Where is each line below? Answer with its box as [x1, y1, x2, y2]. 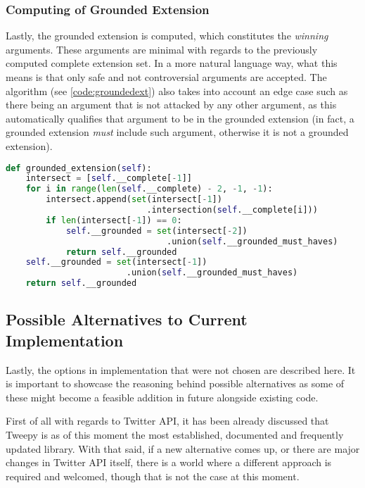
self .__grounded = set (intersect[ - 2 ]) [65, 225, 248, 236]
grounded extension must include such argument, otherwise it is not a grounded [6, 125, 349, 139]
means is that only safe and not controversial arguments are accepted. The [6, 70, 327, 84]
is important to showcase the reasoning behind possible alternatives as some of [6, 376, 345, 391]
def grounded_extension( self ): [6, 163, 152, 173]
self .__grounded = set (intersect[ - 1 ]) [25, 257, 207, 268]
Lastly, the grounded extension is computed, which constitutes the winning [6, 28, 328, 43]
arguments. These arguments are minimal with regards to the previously [6, 42, 318, 56]
